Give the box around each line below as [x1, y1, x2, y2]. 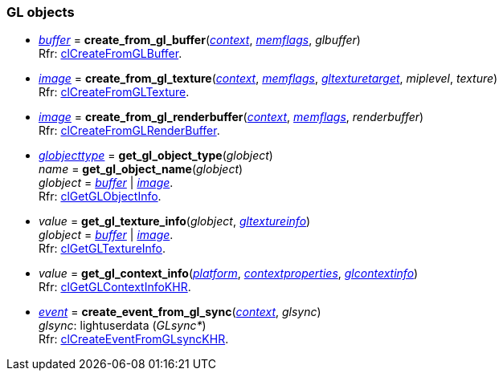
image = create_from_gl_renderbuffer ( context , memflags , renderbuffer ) [39, 110, 424, 124]
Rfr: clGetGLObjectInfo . [39, 189, 162, 204]
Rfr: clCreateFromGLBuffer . [39, 47, 182, 61]
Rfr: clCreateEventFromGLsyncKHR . [39, 332, 229, 347]
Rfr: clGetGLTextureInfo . [39, 241, 166, 256]
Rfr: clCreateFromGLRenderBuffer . [39, 124, 220, 138]
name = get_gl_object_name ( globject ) [39, 162, 243, 176]
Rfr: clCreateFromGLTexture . [39, 85, 190, 99]
